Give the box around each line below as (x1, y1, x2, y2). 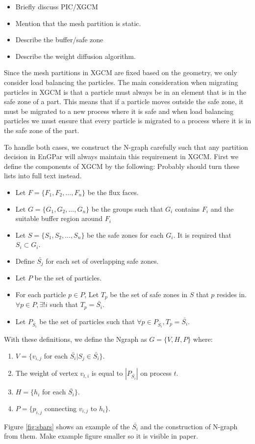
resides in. (217, 289, 247, 299)
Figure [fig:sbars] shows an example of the (4, 421, 130, 431)
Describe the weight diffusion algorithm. (15, 51, 136, 61)
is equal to (91, 368, 123, 378)
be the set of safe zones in (110, 289, 188, 299)
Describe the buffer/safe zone (15, 34, 103, 45)
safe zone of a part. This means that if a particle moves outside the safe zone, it (4, 96, 244, 107)
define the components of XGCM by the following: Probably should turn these (4, 161, 240, 171)
